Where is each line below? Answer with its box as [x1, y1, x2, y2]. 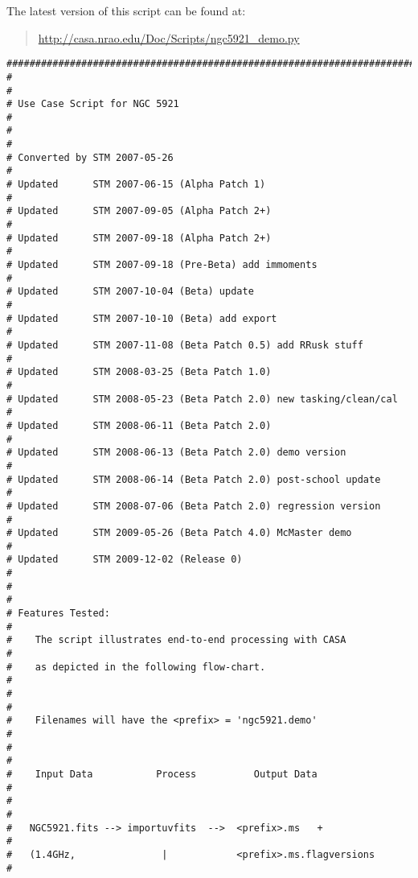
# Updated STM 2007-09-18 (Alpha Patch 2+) [6, 232, 272, 244]
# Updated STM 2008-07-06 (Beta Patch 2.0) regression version [6, 500, 381, 512]
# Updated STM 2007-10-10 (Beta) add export [6, 312, 277, 324]
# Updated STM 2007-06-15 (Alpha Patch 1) [6, 179, 266, 191]
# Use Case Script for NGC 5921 [6, 98, 179, 110]
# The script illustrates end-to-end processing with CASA [6, 634, 346, 646]
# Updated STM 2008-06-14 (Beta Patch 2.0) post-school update [6, 473, 381, 485]
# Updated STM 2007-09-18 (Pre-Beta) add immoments [6, 259, 318, 271]
